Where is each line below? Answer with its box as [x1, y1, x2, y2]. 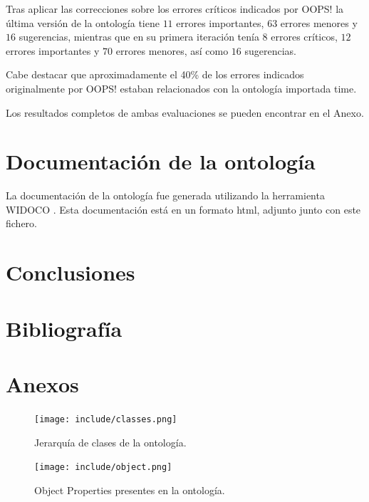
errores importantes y [6, 43, 100, 58]
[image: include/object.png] [34, 462, 172, 473]
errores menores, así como [115, 43, 229, 58]
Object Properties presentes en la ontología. [34, 482, 225, 497]
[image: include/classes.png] [34, 414, 177, 424]
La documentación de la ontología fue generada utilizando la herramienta [6, 188, 325, 203]
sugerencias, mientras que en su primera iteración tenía [19, 29, 259, 44]
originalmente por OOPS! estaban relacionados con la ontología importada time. [6, 80, 357, 95]
